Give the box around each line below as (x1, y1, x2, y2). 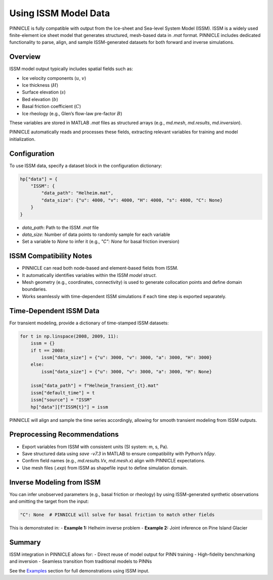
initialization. (9, 136, 35, 142)
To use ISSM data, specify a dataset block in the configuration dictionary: (9, 162, 162, 169)
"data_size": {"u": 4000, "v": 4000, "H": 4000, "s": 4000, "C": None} (41, 197, 223, 203)
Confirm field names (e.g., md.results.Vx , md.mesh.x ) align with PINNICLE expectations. (22, 458, 206, 464)
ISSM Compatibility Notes (9, 252, 93, 260)
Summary (9, 538, 41, 547)
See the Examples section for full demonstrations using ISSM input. (9, 567, 150, 573)
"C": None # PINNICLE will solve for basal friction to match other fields (20, 512, 215, 517)
